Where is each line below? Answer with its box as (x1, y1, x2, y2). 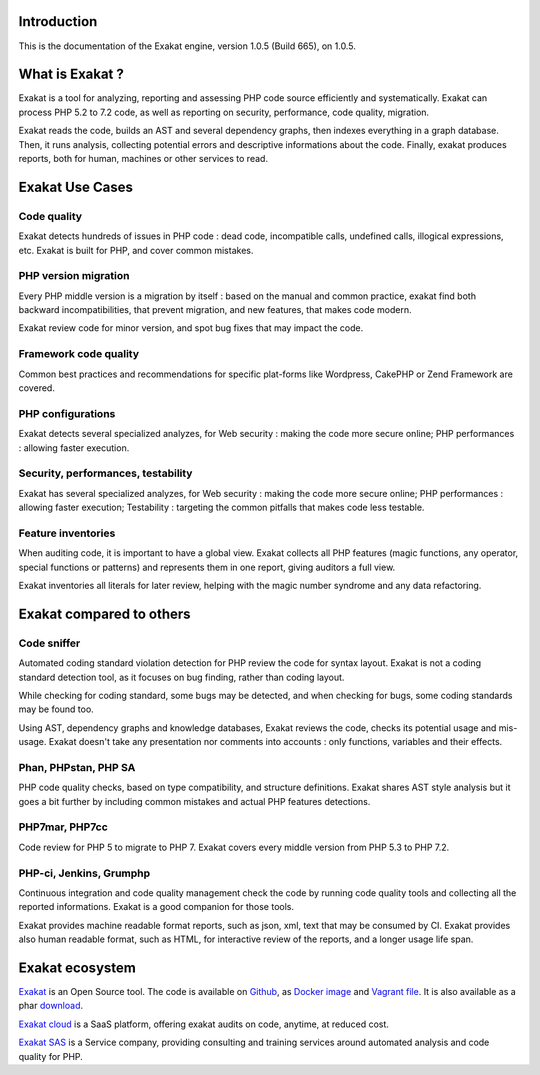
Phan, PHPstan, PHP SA (18, 760, 136, 774)
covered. (18, 381, 55, 394)
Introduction (18, 13, 98, 30)
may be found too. (18, 703, 94, 715)
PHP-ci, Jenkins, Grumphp (18, 866, 151, 880)
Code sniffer (18, 636, 81, 650)
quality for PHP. (18, 1050, 84, 1062)
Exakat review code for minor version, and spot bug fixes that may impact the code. (18, 322, 364, 334)
